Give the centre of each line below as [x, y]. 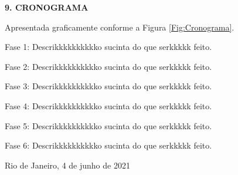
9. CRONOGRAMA [47, 7]
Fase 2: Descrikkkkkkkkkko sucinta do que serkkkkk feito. [108, 66]
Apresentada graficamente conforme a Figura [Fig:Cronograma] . [120, 27]
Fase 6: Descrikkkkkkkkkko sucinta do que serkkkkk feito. [108, 145]
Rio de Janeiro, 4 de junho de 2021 [67, 165]
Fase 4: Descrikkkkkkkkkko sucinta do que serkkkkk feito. [108, 105]
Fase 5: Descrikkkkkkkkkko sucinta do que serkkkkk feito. [108, 125]
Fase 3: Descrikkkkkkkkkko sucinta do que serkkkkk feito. [108, 86]
